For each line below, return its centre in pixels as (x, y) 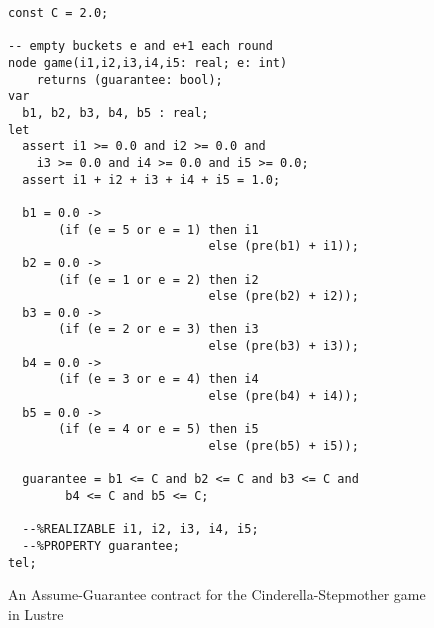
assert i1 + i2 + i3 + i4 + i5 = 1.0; (151, 179)
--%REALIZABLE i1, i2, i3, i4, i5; (140, 529)
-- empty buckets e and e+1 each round (140, 46)
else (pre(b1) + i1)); (283, 246)
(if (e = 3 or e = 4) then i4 (158, 379)
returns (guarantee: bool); (129, 79)
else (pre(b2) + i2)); (283, 296)
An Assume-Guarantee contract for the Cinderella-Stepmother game (217, 594)
